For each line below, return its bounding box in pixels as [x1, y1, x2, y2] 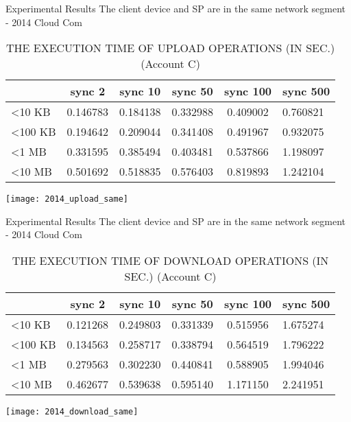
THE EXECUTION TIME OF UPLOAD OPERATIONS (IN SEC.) [5, 40, 335, 56]
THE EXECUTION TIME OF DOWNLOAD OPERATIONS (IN [12, 253, 329, 269]
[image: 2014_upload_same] [5, 194, 128, 204]
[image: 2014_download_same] [5, 407, 138, 417]
